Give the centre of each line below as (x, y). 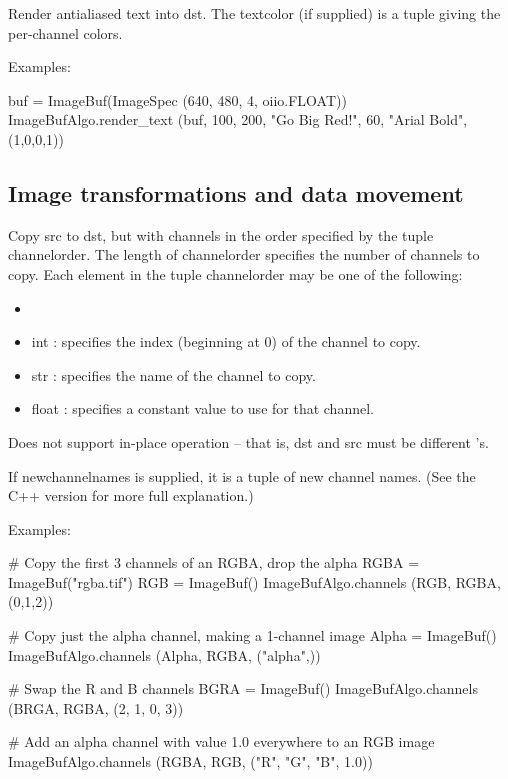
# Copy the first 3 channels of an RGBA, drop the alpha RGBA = (214, 562)
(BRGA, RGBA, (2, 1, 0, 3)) (96, 707)
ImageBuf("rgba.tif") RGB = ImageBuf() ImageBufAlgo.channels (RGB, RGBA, (254, 581)
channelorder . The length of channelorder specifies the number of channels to (244, 254)
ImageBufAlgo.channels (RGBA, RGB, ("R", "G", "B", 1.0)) (190, 761)
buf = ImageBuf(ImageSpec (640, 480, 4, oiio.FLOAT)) (177, 99)
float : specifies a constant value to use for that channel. (202, 408)
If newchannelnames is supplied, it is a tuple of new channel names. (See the (242, 475)
